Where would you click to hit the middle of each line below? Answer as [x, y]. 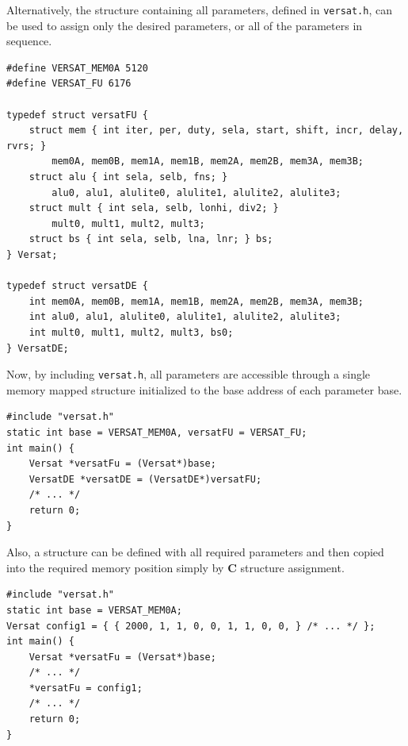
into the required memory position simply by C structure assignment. [175, 567]
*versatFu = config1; [86, 688]
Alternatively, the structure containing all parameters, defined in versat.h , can [200, 10]
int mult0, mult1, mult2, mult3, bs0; [131, 332]
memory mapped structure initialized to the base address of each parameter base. [204, 389]
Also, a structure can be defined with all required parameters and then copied [195, 552]
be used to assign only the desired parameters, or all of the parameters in [185, 25]
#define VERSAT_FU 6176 [69, 84]
